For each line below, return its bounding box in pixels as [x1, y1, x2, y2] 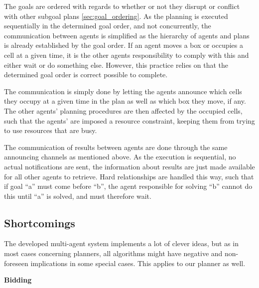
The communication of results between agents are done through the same [4, 142, 228, 152]
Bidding [4, 275, 32, 285]
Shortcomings [4, 215, 75, 230]
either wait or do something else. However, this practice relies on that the [4, 59, 229, 70]
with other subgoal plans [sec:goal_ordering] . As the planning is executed [4, 10, 228, 21]
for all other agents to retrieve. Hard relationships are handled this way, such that [4, 171, 254, 181]
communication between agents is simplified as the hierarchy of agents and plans [4, 30, 250, 40]
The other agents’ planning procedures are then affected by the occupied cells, [4, 105, 243, 116]
